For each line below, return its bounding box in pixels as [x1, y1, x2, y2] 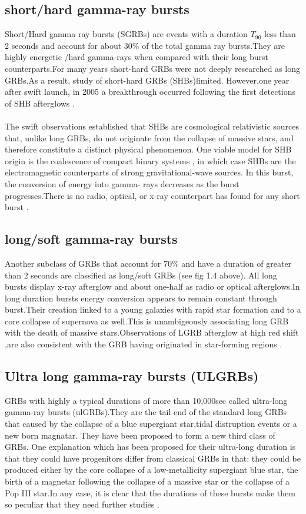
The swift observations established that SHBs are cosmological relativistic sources [5, 120, 300, 132]
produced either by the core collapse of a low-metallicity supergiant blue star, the [5, 463, 298, 476]
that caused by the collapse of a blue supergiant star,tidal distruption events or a [5, 417, 297, 430]
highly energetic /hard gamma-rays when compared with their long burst [5, 51, 269, 63]
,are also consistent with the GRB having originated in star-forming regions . [5, 338, 282, 350]
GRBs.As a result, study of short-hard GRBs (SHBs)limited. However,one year [5, 74, 290, 86]
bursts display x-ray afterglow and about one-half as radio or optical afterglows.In [5, 280, 300, 293]
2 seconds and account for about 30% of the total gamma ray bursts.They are [5, 39, 285, 51]
